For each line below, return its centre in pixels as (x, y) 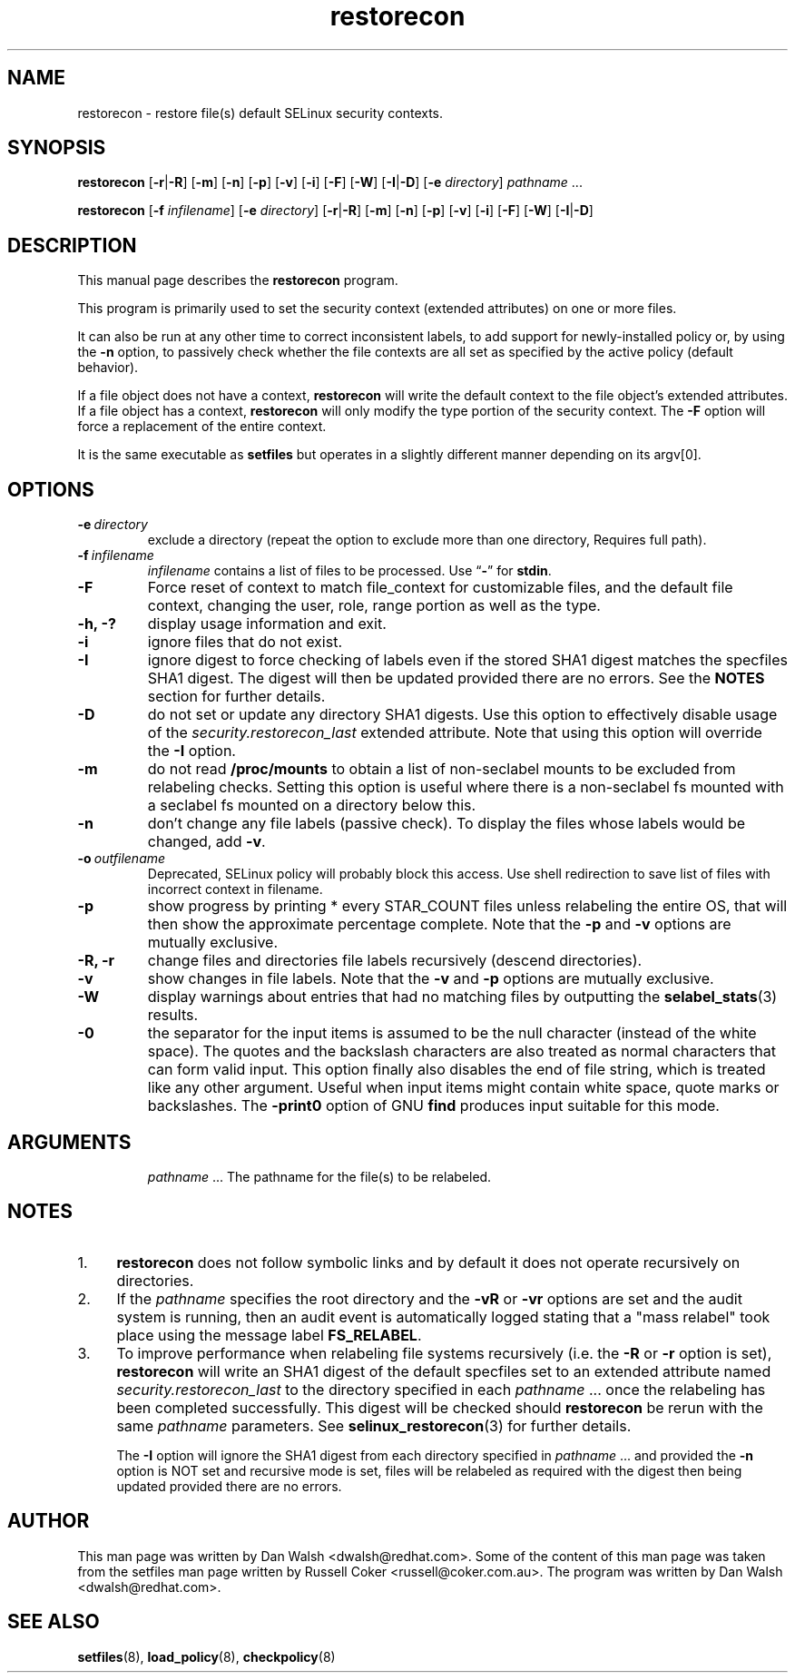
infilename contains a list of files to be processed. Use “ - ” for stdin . (349, 571)
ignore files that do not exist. (245, 642)
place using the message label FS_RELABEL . (269, 1335)
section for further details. (236, 697)
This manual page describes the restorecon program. (238, 280)
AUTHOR (49, 1521)
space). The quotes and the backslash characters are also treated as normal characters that (461, 1051)
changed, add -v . (206, 842)
